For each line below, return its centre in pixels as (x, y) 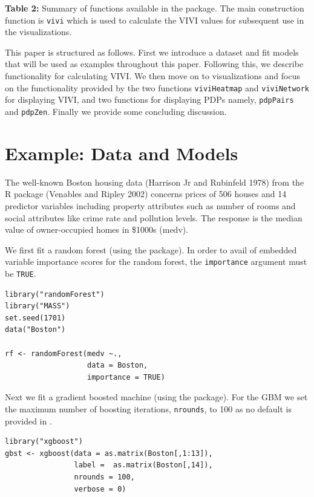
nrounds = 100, (104, 477)
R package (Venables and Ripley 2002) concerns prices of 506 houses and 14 (146, 194)
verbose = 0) (100, 489)
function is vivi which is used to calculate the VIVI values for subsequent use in (155, 20)
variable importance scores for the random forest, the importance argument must (156, 261)
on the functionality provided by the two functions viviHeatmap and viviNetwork (157, 87)
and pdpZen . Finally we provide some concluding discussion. (116, 111)
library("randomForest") (55, 294)
